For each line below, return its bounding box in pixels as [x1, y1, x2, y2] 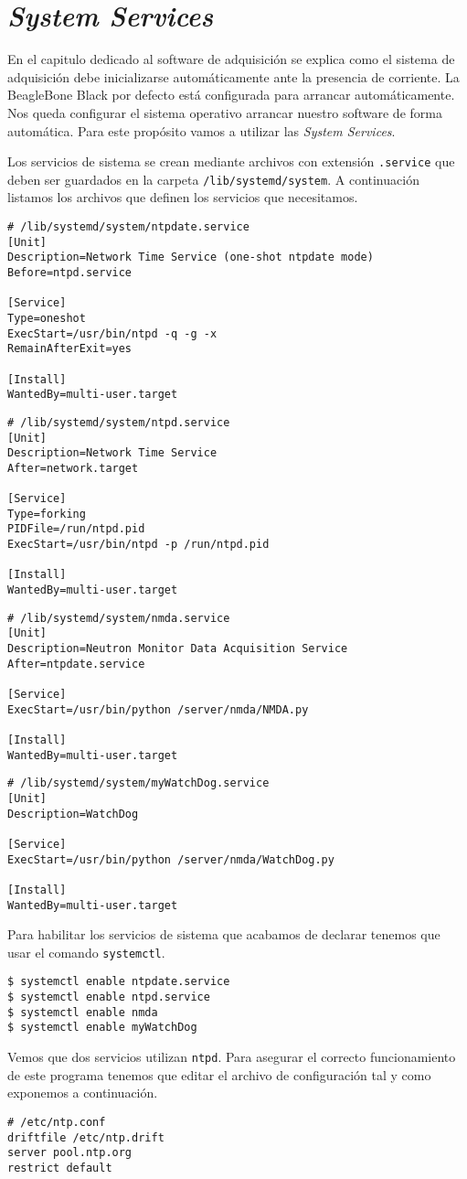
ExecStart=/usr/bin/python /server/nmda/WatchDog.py [7, 852, 334, 866]
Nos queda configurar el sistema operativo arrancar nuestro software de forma [7, 102, 442, 122]
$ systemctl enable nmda [7, 1005, 158, 1019]
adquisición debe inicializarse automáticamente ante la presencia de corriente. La [7, 67, 460, 86]
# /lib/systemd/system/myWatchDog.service [7, 777, 270, 790]
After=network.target [7, 461, 139, 475]
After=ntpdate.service [7, 657, 145, 670]
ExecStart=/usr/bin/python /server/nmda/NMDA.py [7, 702, 309, 716]
